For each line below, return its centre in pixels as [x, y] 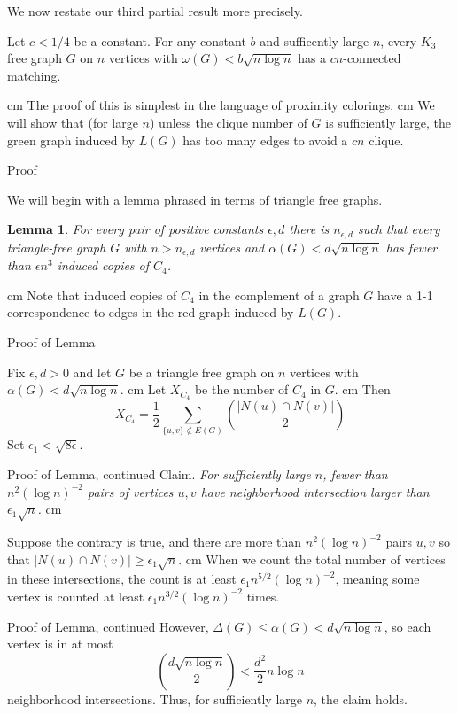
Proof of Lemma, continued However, [108, 626]
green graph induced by [71, 140]
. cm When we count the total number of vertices [312, 559]
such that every [399, 229]
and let [92, 372]
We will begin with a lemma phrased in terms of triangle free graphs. [195, 199]
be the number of [241, 389]
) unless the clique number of [229, 122]
